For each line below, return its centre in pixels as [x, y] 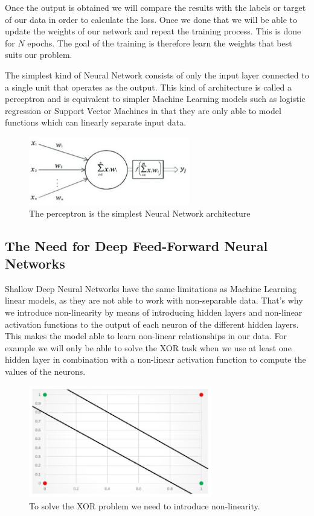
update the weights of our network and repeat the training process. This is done [153, 31]
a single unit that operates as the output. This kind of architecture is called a [148, 87]
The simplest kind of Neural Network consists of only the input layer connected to [157, 75]
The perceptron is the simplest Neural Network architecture [140, 213]
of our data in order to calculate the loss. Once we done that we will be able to [151, 19]
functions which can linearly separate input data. [96, 122]
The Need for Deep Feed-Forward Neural [136, 245]
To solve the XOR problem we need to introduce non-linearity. [145, 505]
